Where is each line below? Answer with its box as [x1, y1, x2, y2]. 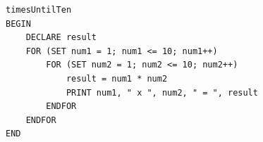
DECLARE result [25, 32, 97, 43]
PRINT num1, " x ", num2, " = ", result [66, 87, 258, 98]
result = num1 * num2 [66, 73, 168, 84]
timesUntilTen [6, 5, 72, 15]
